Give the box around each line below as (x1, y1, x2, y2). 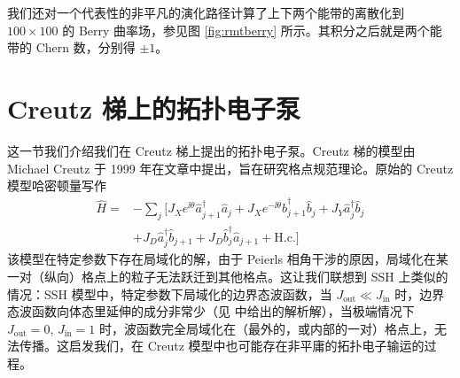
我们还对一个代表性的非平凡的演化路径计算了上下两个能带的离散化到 (7, 4, 404, 21)
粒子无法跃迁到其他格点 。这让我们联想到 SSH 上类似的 (130, 267, 448, 285)
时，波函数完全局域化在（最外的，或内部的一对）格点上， (99, 319, 435, 337)
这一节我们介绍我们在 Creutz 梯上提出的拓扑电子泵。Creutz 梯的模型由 (7, 141, 416, 159)
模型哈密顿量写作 (7, 176, 106, 195)
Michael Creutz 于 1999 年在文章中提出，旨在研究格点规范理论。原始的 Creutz (7, 158, 454, 177)
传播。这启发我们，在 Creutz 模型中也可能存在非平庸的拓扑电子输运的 (19, 336, 425, 355)
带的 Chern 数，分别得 (7, 38, 136, 57)
